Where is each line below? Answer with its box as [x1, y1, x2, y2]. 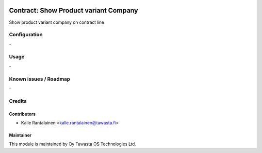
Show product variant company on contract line [9, 19, 104, 25]
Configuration [9, 31, 43, 38]
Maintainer [9, 132, 32, 138]
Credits [9, 97, 27, 104]
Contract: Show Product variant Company [9, 6, 138, 15]
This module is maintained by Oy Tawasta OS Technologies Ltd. [9, 141, 136, 147]
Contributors [9, 111, 36, 117]
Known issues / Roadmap [9, 76, 70, 82]
